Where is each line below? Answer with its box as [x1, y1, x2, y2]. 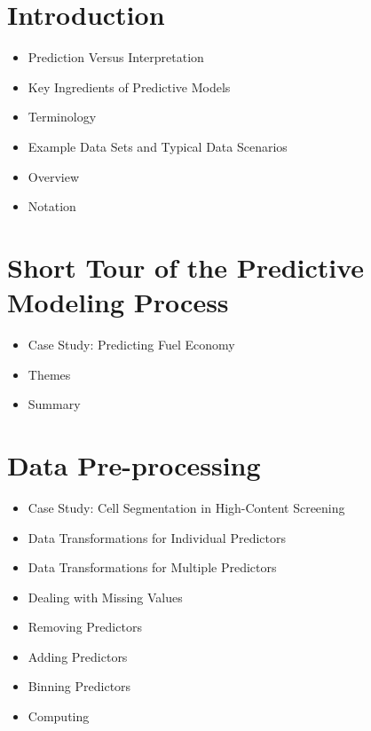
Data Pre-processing [7, 446, 261, 483]
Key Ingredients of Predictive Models [28, 77, 231, 96]
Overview [28, 167, 80, 185]
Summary [28, 395, 81, 413]
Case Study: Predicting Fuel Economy [28, 335, 235, 353]
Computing [28, 707, 90, 726]
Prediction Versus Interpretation [28, 48, 204, 67]
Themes [28, 365, 71, 383]
